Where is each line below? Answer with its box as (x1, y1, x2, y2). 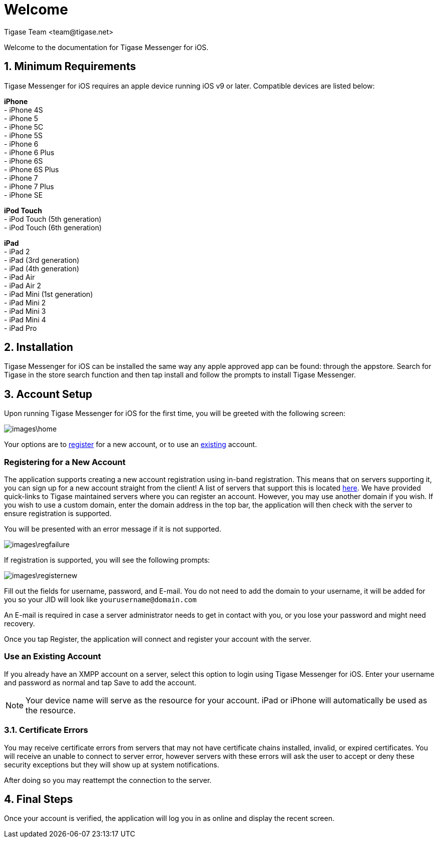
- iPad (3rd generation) (4, 255, 80, 264)
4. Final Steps (4, 792, 73, 805)
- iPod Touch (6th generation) (4, 223, 102, 232)
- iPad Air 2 (4, 281, 41, 290)
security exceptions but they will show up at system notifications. (4, 760, 219, 769)
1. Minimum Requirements (4, 60, 136, 73)
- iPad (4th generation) (4, 264, 80, 273)
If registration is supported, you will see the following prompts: (4, 556, 210, 565)
